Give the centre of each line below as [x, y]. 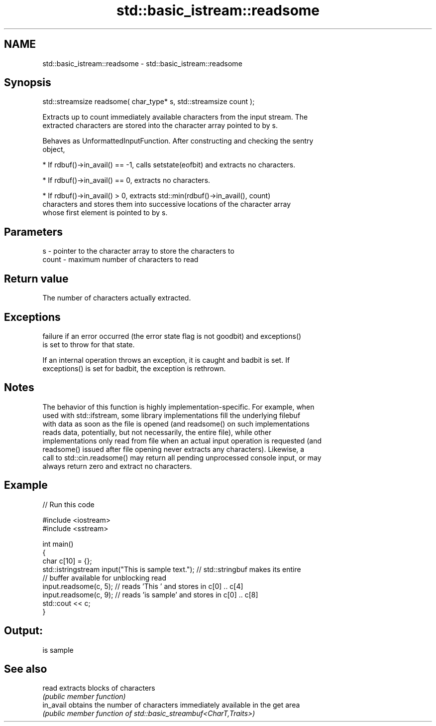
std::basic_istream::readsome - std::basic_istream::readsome [142, 63]
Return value [36, 279]
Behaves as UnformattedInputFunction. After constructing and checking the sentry [178, 141]
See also [26, 669]
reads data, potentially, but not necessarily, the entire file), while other [157, 432]
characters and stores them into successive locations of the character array [167, 204]
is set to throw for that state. [89, 344]
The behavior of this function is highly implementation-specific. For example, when [178, 407]
